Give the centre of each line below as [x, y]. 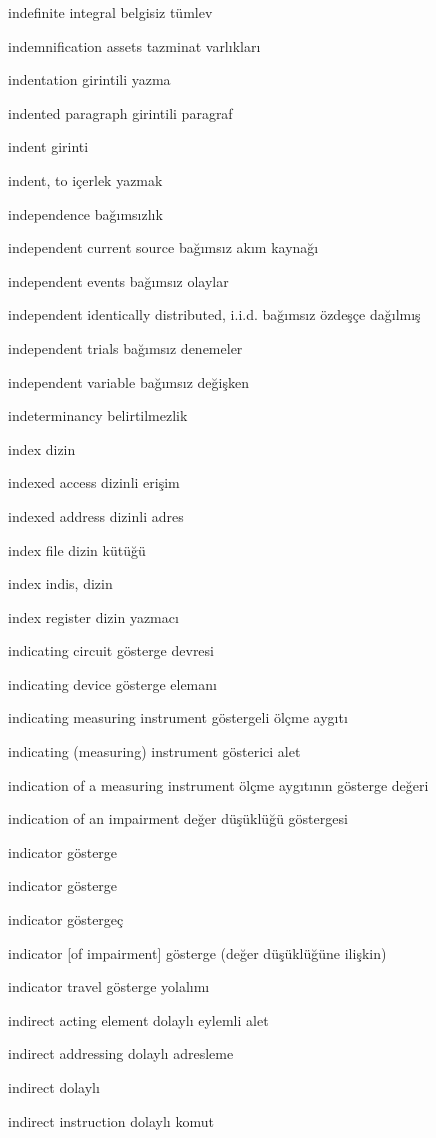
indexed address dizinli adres [96, 515]
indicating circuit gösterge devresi [111, 650]
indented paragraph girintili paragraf [120, 112]
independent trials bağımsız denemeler [125, 347]
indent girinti [48, 146]
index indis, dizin [60, 583]
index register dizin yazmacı [93, 616]
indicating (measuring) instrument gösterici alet [154, 751]
